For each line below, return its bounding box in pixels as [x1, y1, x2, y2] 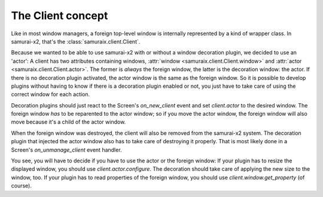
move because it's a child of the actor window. [11, 118, 126, 125]
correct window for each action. [11, 91, 90, 98]
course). [11, 182, 32, 189]
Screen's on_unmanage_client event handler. [11, 146, 122, 153]
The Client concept [11, 9, 108, 22]
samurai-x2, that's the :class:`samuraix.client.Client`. [11, 38, 141, 45]
